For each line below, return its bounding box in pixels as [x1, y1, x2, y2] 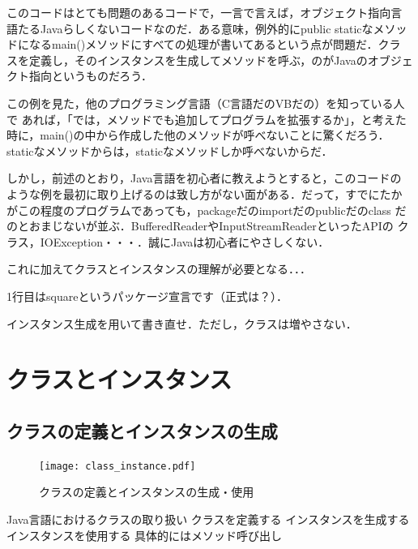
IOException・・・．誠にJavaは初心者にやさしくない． [40, 233, 330, 250]
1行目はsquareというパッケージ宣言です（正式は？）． [6, 287, 288, 304]
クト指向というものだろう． [6, 67, 153, 84]
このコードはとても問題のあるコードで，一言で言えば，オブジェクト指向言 [6, 4, 403, 20]
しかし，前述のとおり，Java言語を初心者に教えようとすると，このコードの [6, 169, 402, 187]
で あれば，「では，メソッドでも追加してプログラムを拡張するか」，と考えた [6, 110, 407, 127]
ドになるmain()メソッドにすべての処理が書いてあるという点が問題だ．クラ [6, 36, 401, 53]
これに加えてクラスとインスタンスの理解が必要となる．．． [6, 260, 312, 277]
